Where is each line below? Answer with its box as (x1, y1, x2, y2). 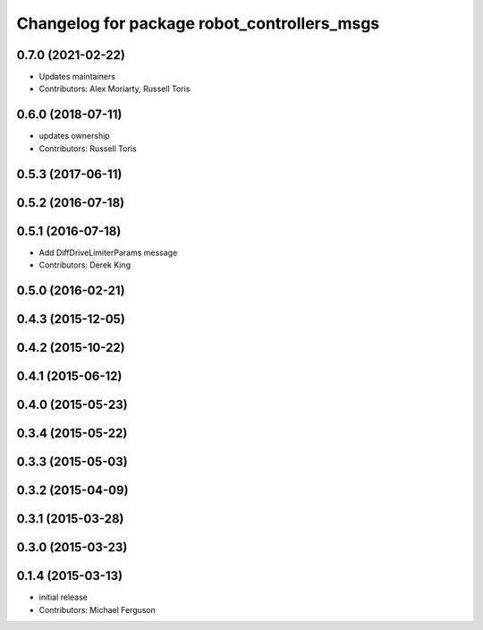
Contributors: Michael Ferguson (38, 604, 157, 615)
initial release (38, 592, 89, 603)
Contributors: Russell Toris (38, 143, 138, 154)
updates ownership (38, 131, 111, 141)
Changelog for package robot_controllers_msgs (16, 13, 380, 33)
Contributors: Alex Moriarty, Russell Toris (38, 83, 191, 94)
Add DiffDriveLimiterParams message (38, 247, 178, 258)
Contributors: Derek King (38, 260, 131, 270)
